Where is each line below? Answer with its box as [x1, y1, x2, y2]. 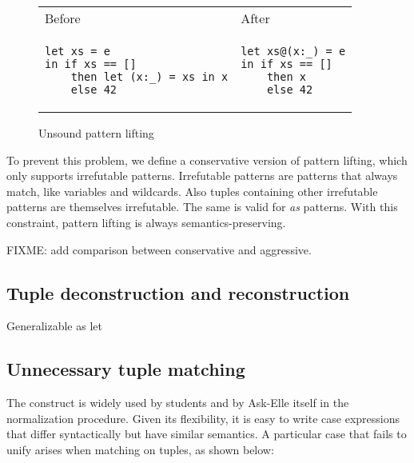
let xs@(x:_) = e [241, 45, 346, 58]
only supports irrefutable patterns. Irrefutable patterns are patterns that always [6, 167, 398, 184]
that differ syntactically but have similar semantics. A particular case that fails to [6, 425, 407, 442]
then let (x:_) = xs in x [70, 70, 229, 83]
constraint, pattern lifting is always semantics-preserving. [6, 214, 286, 230]
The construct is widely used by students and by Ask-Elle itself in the [6, 394, 349, 411]
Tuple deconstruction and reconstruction [6, 280, 350, 305]
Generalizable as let [6, 317, 102, 334]
